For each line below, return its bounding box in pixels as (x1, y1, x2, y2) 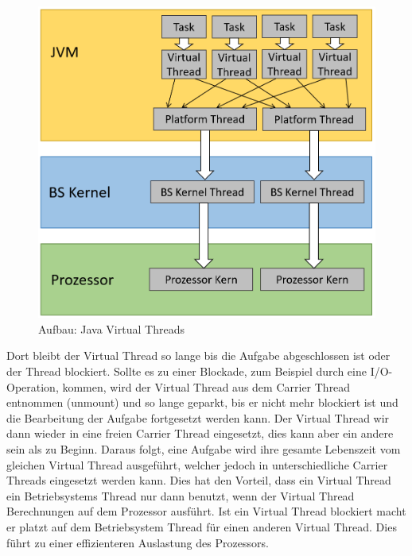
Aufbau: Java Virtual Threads (38, 320, 185, 337)
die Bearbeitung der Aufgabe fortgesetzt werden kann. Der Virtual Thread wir (6, 409, 390, 426)
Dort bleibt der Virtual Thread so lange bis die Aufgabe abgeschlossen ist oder (6, 347, 391, 364)
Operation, (6, 378, 59, 395)
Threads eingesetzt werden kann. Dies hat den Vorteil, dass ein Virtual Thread (6, 472, 391, 488)
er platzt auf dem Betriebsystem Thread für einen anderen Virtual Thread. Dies (6, 518, 397, 535)
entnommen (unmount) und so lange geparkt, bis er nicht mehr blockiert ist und (6, 394, 398, 411)
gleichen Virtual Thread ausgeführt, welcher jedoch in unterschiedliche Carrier (6, 456, 388, 473)
